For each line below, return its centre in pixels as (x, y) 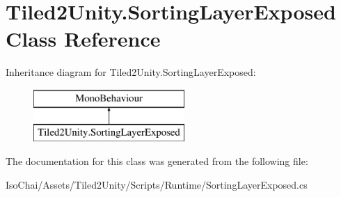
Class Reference (83, 39)
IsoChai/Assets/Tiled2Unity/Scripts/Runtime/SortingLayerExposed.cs (157, 184)
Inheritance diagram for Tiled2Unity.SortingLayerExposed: (131, 72)
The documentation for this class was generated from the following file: (157, 161)
